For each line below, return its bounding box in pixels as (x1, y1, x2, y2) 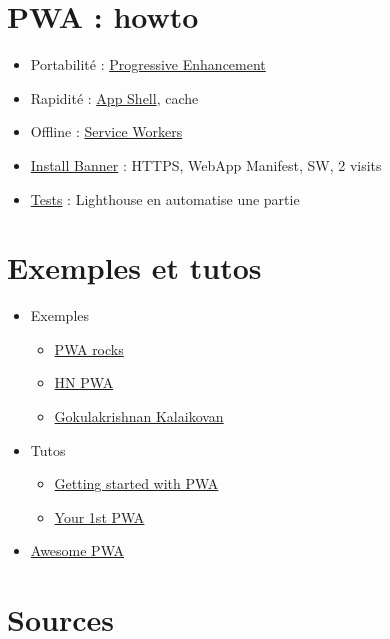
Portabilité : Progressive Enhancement (30, 54, 266, 75)
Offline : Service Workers (30, 121, 183, 142)
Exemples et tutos (7, 247, 262, 288)
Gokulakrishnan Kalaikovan (54, 406, 224, 426)
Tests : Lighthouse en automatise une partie (30, 188, 300, 209)
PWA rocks (54, 338, 124, 359)
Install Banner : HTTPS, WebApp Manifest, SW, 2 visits (30, 154, 382, 175)
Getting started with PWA (54, 473, 219, 494)
